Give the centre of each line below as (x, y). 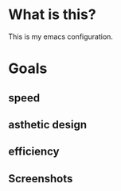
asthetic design (48, 124)
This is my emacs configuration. (61, 36)
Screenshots (41, 179)
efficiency (34, 152)
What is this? (53, 15)
